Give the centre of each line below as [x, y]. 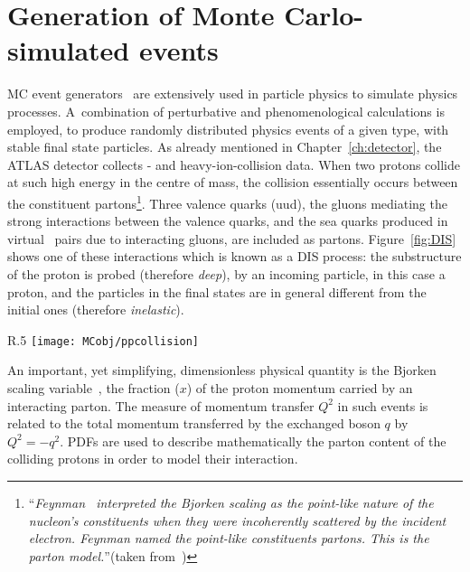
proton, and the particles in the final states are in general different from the [217, 291]
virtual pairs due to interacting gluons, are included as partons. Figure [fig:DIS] [232, 238]
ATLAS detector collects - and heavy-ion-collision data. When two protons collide [234, 164]
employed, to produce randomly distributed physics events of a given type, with [228, 129]
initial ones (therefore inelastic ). [96, 309]
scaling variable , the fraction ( [94, 387]
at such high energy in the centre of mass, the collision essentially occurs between [233, 182]
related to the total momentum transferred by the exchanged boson [194, 423]
